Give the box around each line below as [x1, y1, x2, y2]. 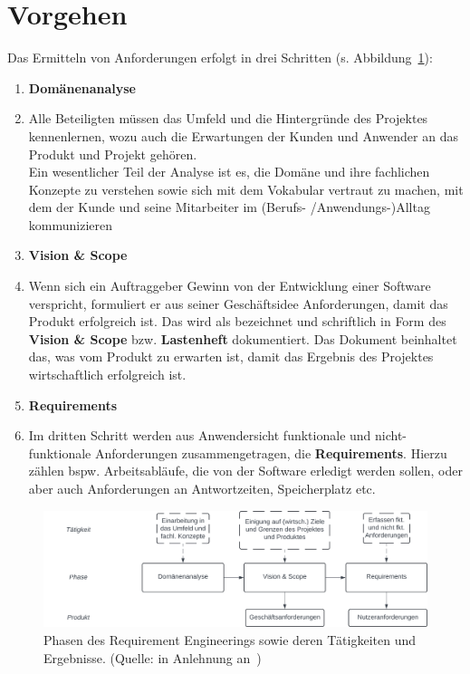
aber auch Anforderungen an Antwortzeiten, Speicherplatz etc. [28, 479, 376, 497]
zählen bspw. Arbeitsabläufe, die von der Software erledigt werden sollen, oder [28, 461, 464, 480]
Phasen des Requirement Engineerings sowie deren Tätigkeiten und [43, 630, 416, 649]
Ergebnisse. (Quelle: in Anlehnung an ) [43, 648, 262, 667]
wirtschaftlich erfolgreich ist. [28, 365, 187, 384]
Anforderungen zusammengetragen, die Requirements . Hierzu [94, 443, 447, 462]
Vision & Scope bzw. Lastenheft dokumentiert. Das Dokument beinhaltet [28, 329, 457, 348]
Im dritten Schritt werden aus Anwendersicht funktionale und [28, 426, 371, 445]
